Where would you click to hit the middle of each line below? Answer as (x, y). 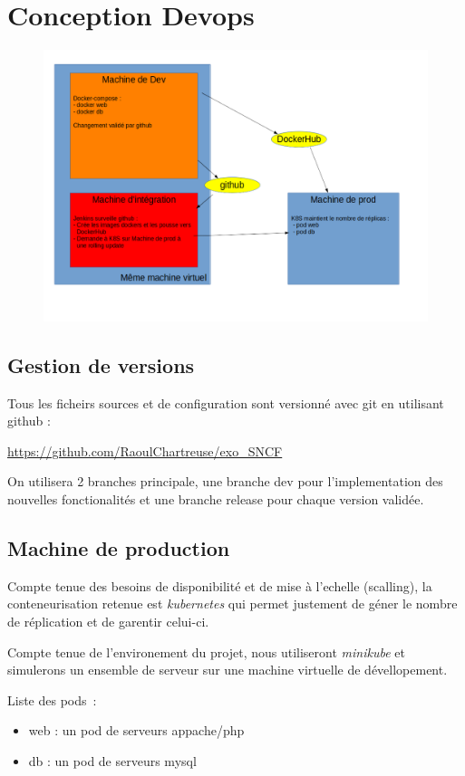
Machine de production (119, 548)
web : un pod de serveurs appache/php (136, 730)
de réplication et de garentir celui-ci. (108, 622)
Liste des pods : (52, 699)
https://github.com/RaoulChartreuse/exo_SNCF (145, 450)
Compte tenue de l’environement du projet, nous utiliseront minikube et (206, 651)
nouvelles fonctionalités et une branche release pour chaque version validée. (216, 499)
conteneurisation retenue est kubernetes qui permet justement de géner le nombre (232, 604)
